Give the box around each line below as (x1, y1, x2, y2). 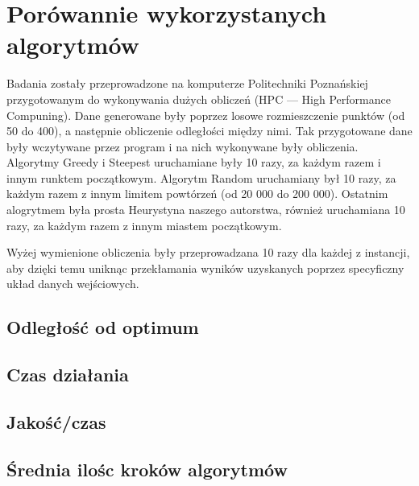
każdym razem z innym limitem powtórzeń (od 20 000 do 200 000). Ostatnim (6, 185, 388, 202)
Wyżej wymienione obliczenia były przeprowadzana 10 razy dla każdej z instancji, (6, 244, 410, 261)
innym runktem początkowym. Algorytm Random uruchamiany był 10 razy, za (6, 169, 396, 186)
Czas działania (6, 362, 129, 387)
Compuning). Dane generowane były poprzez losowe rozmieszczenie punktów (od (6, 106, 405, 123)
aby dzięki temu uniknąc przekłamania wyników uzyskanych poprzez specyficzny (6, 259, 404, 276)
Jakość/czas (6, 409, 106, 434)
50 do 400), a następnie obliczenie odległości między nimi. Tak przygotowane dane (6, 122, 413, 139)
